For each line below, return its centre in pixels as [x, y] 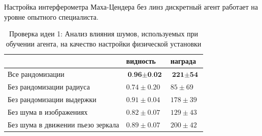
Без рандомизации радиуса [49, 87]
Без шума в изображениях [48, 111]
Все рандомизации [36, 74]
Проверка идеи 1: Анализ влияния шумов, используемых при [104, 34]
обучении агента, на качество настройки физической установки [104, 43]
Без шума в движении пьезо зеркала [63, 124]
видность [141, 61]
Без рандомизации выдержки [52, 99]
